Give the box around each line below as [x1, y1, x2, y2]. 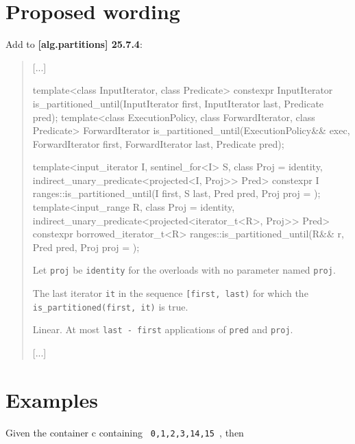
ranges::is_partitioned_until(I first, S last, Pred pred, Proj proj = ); [32, 186, 321, 200]
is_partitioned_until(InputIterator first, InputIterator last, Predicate [32, 96, 324, 110]
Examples [5, 385, 98, 413]
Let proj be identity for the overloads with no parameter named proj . [32, 263, 336, 277]
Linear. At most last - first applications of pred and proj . [32, 322, 293, 337]
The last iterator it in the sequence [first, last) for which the [32, 286, 308, 300]
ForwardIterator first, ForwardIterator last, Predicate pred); [32, 136, 284, 151]
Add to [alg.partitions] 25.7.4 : [5, 37, 143, 51]
